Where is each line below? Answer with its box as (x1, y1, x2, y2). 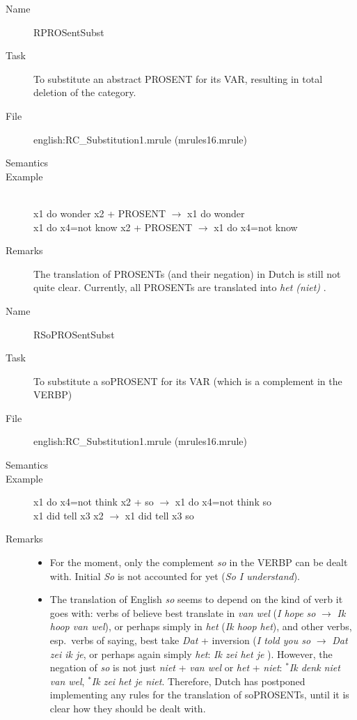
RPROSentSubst (33, 24, 104, 39)
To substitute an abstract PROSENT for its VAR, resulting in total (33, 71, 323, 86)
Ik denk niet (289, 660, 340, 675)
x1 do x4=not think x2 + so (33, 494, 154, 509)
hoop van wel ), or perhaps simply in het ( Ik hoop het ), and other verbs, (49, 619, 352, 634)
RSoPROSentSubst (33, 327, 115, 341)
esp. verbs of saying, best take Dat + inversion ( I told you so (49, 633, 311, 647)
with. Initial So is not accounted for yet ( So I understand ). (49, 568, 301, 583)
